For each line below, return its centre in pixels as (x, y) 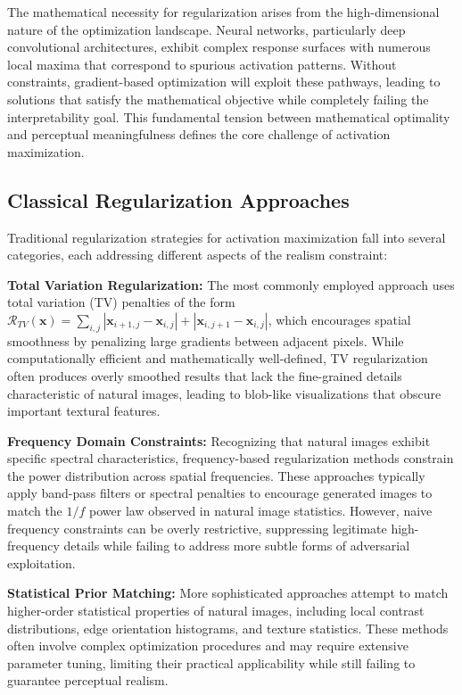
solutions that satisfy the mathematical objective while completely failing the (218, 99)
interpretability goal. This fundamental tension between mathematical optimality (229, 116)
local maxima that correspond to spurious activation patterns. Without (202, 64)
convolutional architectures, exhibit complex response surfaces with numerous (219, 47)
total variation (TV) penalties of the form (121, 302)
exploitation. (41, 563)
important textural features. (84, 411)
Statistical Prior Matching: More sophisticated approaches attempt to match (228, 593)
